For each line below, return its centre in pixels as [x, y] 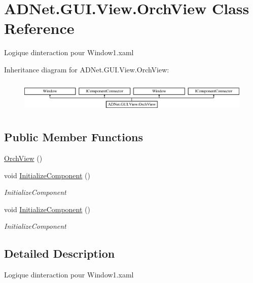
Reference [39, 28]
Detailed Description [60, 253]
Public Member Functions [74, 137]
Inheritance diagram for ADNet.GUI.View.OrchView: [87, 69]
